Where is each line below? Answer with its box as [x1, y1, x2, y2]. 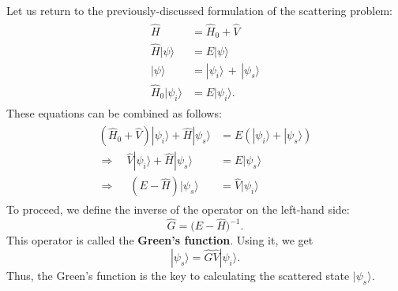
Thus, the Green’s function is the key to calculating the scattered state [6, 267, 350, 283]
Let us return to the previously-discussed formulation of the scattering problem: [6, 2, 392, 18]
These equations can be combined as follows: [6, 104, 222, 121]
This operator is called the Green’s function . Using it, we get [6, 232, 314, 248]
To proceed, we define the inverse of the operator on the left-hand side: [6, 201, 350, 218]
